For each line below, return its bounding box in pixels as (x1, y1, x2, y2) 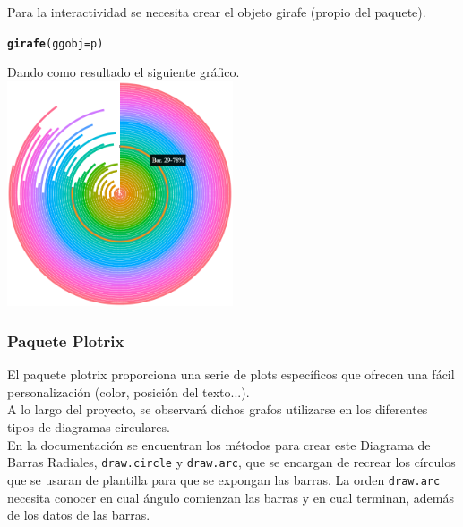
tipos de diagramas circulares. (7, 418, 170, 437)
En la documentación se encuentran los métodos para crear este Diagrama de (7, 435, 431, 454)
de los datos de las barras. (7, 506, 150, 524)
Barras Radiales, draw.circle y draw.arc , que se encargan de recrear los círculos (7, 453, 456, 472)
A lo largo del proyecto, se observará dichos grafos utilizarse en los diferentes (7, 400, 428, 419)
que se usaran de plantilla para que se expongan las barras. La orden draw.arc (7, 470, 441, 489)
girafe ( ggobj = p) (7, 37, 104, 50)
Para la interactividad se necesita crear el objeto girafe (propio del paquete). (7, 3, 426, 21)
